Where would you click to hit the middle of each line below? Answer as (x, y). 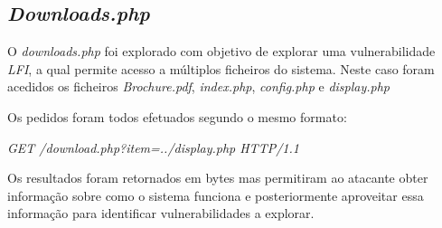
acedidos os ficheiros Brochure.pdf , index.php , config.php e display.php (199, 86)
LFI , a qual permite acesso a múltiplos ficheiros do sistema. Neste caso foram (221, 68)
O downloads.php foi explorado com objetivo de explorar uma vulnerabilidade (221, 51)
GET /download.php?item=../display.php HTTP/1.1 (153, 147)
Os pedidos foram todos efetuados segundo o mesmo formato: (177, 116)
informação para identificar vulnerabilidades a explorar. (161, 213)
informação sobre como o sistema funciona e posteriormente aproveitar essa (216, 195)
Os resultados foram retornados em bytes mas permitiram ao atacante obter (218, 178)
